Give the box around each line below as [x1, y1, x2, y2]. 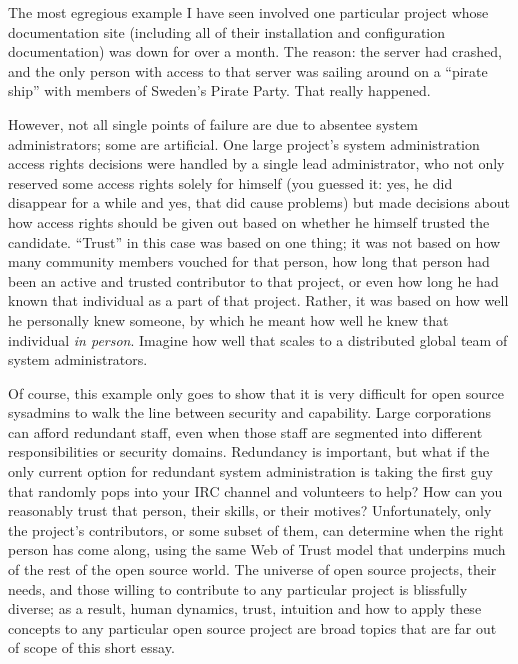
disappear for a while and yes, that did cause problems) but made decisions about [8, 192, 510, 213]
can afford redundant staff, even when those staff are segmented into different [8, 421, 483, 442]
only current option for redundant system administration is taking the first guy [8, 461, 493, 482]
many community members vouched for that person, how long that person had [8, 251, 490, 272]
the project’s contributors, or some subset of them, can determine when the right [8, 519, 504, 540]
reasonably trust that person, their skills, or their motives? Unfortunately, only [8, 500, 492, 521]
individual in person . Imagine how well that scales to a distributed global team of [8, 329, 508, 350]
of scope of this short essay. [8, 637, 175, 658]
